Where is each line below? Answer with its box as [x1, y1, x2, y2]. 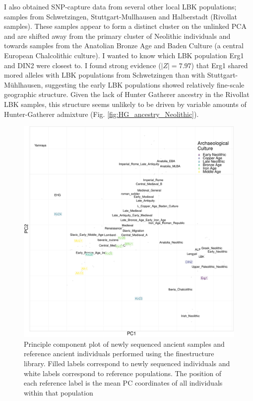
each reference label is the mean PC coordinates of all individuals [24, 378, 223, 388]
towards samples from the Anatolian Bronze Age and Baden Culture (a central [4, 40, 244, 51]
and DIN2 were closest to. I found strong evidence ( [4, 60, 161, 70]
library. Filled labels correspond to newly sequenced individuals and [24, 358, 230, 368]
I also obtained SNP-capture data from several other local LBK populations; [4, 1, 237, 11]
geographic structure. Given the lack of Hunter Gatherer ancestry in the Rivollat [4, 89, 250, 100]
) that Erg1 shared [191, 60, 248, 70]
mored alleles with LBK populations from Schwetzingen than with [4, 70, 205, 80]
